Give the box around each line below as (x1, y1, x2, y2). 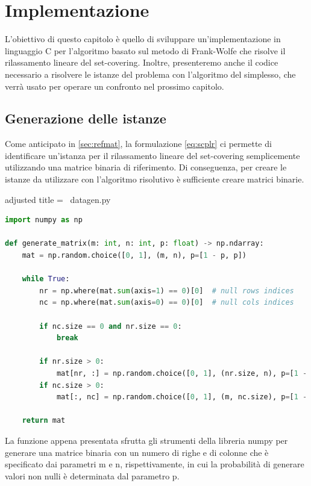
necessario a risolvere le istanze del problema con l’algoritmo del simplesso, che (5, 67, 296, 80)
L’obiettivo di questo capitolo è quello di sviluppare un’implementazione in (5, 33, 281, 45)
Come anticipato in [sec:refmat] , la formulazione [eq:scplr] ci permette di (5, 137, 272, 150)
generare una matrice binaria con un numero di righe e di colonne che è (5, 446, 269, 458)
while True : (22, 275, 70, 284)
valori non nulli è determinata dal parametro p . (5, 469, 180, 482)
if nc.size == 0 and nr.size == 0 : (39, 322, 182, 331)
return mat (22, 416, 66, 425)
